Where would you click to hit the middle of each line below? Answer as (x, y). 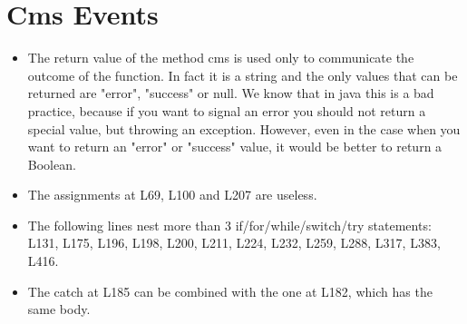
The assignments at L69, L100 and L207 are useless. (172, 195)
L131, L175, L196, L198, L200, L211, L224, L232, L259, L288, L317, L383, (234, 243)
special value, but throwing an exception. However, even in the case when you (244, 128)
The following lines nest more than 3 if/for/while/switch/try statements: (229, 225)
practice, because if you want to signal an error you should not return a (227, 110)
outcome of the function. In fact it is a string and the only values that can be (243, 75)
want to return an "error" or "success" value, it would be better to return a (235, 147)
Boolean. (52, 164)
